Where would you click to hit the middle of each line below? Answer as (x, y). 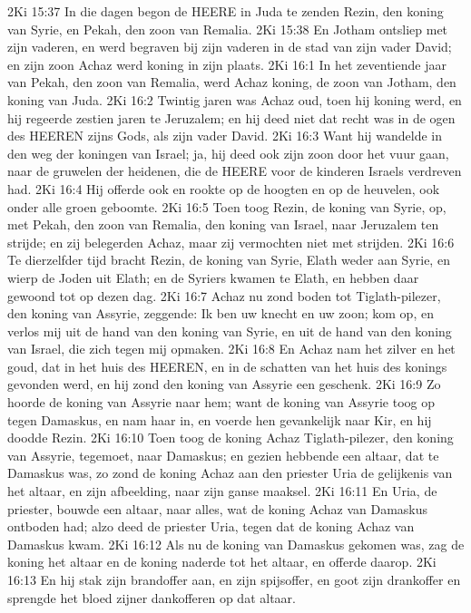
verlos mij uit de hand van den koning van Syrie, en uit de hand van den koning (230, 331)
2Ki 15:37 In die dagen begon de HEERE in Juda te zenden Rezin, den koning (226, 11)
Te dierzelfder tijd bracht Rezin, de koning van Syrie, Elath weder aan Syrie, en (229, 260)
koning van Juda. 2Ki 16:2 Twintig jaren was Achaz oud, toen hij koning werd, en (235, 99)
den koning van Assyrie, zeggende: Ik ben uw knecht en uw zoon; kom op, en (221, 313)
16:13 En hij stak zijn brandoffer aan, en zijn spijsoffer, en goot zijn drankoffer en (234, 579)
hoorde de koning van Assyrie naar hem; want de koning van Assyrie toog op (221, 402)
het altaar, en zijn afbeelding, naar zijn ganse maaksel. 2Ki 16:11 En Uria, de (222, 491)
